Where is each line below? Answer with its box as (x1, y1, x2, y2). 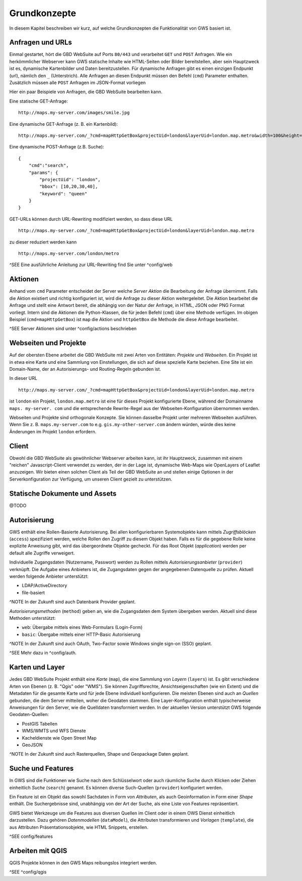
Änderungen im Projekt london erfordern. (9, 428, 97, 435)
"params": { (28, 170, 58, 176)
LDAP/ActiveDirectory (22, 583, 67, 589)
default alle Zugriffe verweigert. (9, 550, 75, 556)
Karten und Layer (9, 663, 65, 672)
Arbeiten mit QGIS (9, 846, 67, 855)
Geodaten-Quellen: (9, 711, 49, 717)
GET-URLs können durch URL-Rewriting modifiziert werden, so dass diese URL (9, 216, 173, 222)
